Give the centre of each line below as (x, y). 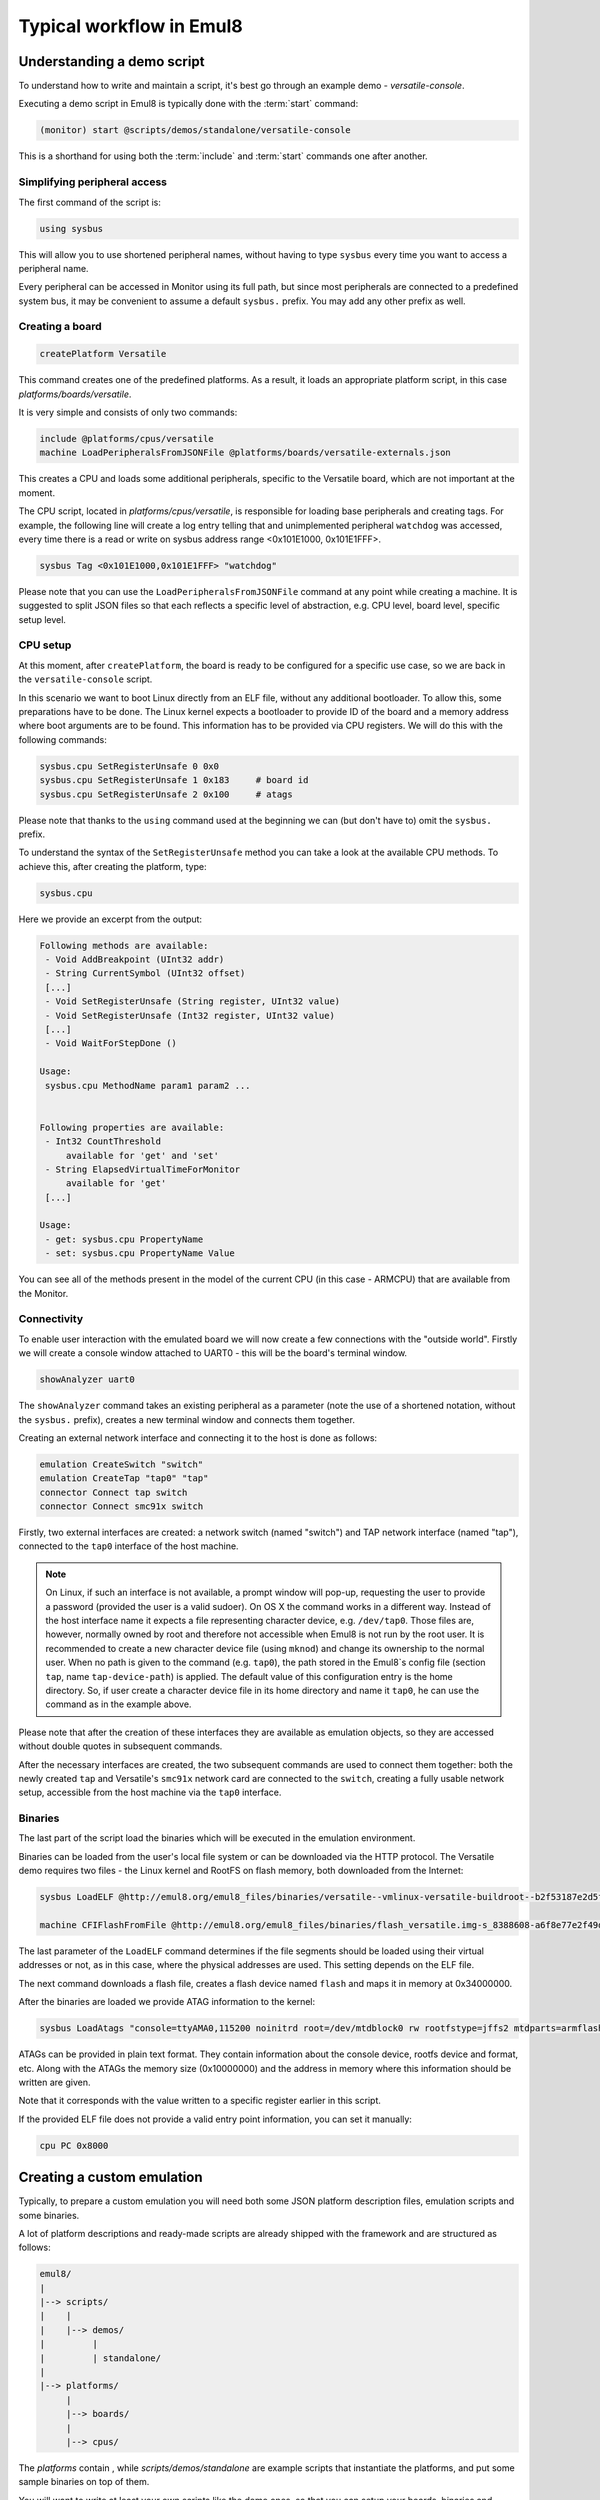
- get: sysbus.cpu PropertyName (124, 1239)
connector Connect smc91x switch (121, 1506)
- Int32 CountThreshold (103, 1141)
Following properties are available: (132, 1127)
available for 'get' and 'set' (142, 1155)
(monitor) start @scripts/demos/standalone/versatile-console (195, 130)
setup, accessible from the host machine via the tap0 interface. (150, 1792)
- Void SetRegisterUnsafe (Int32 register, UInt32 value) (190, 1015)
